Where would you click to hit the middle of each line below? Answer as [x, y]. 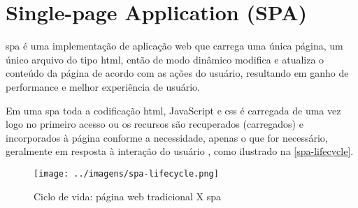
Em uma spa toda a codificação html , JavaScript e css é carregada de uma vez [173, 110]
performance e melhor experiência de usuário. [103, 86]
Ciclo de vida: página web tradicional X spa [128, 196]
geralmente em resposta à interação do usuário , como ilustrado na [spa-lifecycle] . [180, 151]
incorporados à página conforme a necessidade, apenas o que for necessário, [167, 137]
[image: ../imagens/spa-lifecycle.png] [126, 173]
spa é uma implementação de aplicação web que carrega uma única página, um [174, 46]
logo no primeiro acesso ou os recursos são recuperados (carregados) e [155, 124]
